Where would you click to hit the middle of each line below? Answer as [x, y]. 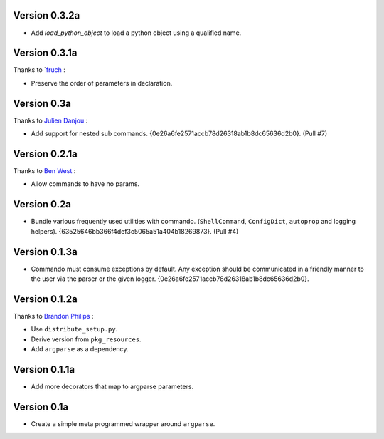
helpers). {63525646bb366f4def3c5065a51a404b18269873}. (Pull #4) [135, 231]
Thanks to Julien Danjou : [50, 120]
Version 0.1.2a [45, 299]
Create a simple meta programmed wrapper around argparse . [123, 423]
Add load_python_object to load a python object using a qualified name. [136, 33]
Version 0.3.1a [45, 53]
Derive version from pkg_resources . [86, 339]
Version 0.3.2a [47, 15]
